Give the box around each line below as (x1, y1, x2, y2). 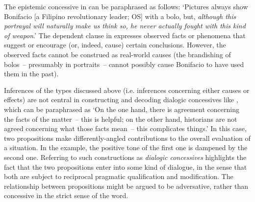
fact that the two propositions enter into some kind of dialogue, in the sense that (4, 161, 247, 172)
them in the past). (4, 68, 59, 79)
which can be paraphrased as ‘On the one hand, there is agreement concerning (4, 104, 239, 114)
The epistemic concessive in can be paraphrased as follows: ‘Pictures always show (4, 1, 248, 11)
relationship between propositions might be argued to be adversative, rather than (4, 180, 248, 191)
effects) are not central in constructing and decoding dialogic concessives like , (4, 94, 238, 105)
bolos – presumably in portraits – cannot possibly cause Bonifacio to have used (4, 59, 244, 69)
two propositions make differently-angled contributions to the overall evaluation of (4, 133, 251, 143)
